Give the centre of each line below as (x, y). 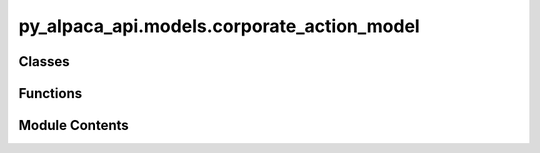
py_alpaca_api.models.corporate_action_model (219, 26)
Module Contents (73, 125)
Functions (50, 93)
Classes (44, 61)
